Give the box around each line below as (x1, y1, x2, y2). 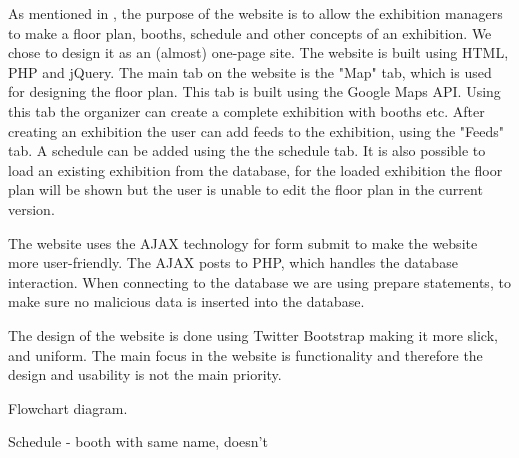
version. (8, 198, 55, 219)
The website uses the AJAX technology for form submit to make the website (8, 232, 478, 253)
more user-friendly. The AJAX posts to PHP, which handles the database (8, 252, 458, 273)
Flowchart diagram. (8, 397, 128, 418)
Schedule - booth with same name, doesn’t (8, 431, 268, 452)
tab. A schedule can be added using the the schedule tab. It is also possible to (8, 140, 486, 161)
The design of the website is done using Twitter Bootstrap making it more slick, (8, 324, 498, 345)
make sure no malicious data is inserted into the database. (8, 291, 365, 312)
